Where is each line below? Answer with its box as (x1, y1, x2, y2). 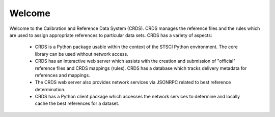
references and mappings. (35, 72, 90, 78)
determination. (35, 86, 66, 92)
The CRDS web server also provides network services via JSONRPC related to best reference (35, 79, 231, 86)
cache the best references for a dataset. (35, 100, 120, 106)
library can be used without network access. (35, 51, 128, 57)
